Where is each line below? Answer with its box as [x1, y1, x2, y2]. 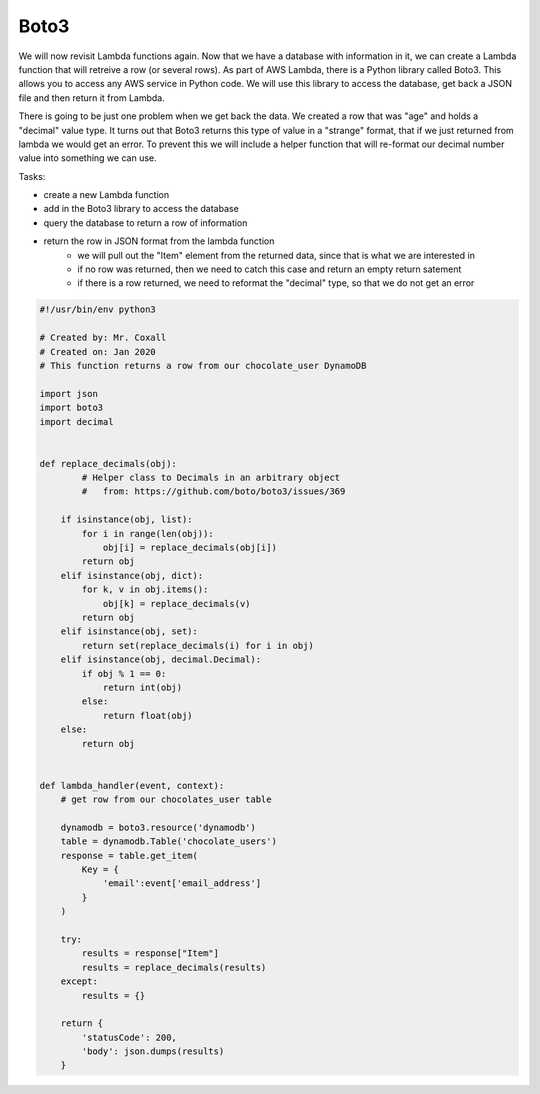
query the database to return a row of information [43, 216, 248, 229]
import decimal [39, 416, 114, 427]
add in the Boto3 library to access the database [43, 203, 239, 215]
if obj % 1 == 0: [81, 668, 167, 679]
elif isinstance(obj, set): [60, 626, 199, 637]
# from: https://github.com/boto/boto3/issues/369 [81, 486, 346, 497]
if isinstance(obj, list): [60, 514, 194, 525]
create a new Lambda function [43, 189, 170, 201]
